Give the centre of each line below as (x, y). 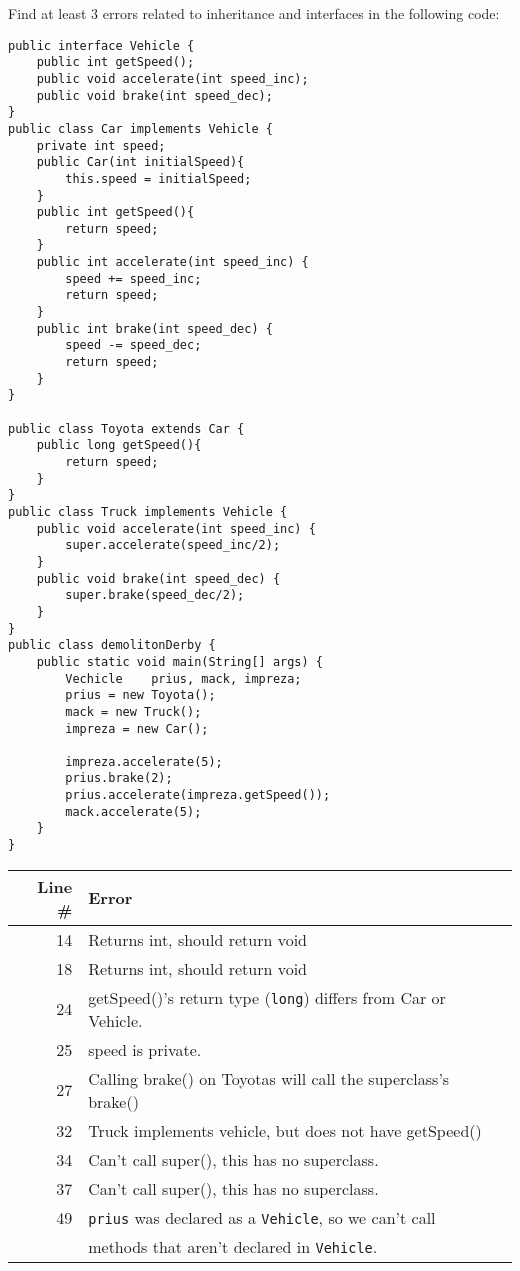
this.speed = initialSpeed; (158, 178)
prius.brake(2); (119, 778)
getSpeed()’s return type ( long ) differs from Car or (267, 997)
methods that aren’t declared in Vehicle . (233, 1246)
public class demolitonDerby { (112, 645)
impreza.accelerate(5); (144, 761)
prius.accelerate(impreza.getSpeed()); (198, 795)
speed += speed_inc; (133, 278)
